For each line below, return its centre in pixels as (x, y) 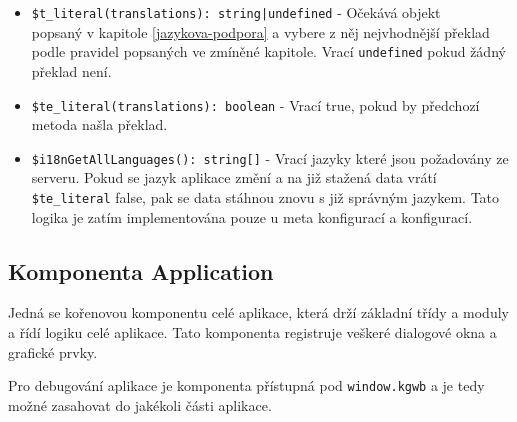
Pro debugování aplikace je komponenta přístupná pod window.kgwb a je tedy (246, 385)
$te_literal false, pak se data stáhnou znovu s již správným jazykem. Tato (265, 197)
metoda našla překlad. (99, 124)
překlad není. (71, 70)
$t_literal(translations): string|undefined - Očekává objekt (236, 12)
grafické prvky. (53, 351)
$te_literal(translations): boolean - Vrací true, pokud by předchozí (255, 104)
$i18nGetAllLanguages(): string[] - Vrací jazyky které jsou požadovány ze (270, 157)
